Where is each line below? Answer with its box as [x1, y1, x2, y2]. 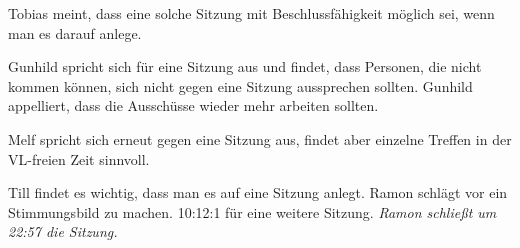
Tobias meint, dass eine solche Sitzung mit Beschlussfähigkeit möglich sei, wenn [8, 3, 495, 23]
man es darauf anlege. [8, 22, 142, 43]
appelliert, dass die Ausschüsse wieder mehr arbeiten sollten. [8, 95, 379, 116]
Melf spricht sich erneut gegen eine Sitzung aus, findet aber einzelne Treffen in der [8, 128, 512, 149]
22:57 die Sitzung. [8, 221, 118, 242]
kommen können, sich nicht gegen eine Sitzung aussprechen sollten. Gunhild [8, 75, 473, 96]
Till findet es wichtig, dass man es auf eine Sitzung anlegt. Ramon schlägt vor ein [8, 182, 508, 203]
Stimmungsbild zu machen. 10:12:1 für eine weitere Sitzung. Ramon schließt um [8, 201, 497, 222]
